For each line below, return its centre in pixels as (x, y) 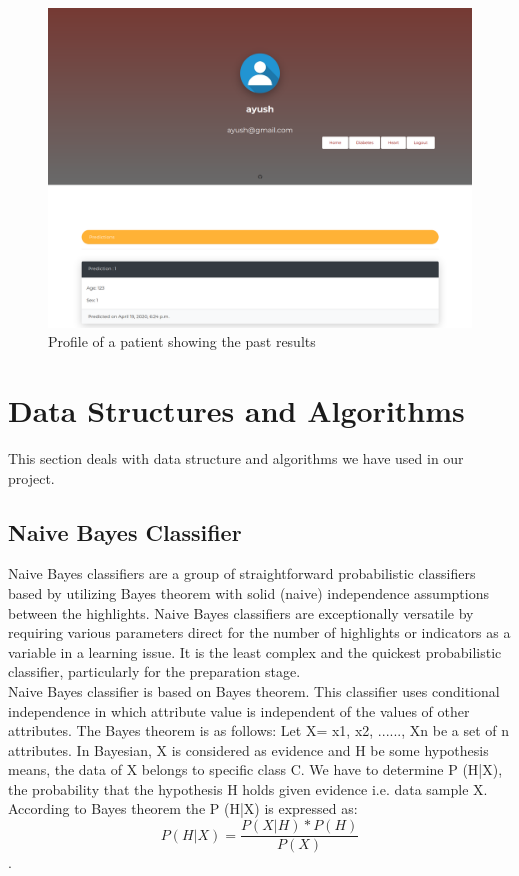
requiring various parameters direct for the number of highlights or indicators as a (259, 632)
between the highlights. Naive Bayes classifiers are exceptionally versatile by (241, 612)
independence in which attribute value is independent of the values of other (239, 710)
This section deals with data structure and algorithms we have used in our (236, 457)
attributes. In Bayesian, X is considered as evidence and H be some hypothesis (248, 749)
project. (31, 477)
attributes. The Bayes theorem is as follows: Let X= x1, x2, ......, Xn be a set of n (259, 730)
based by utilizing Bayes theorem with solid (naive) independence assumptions (248, 592)
